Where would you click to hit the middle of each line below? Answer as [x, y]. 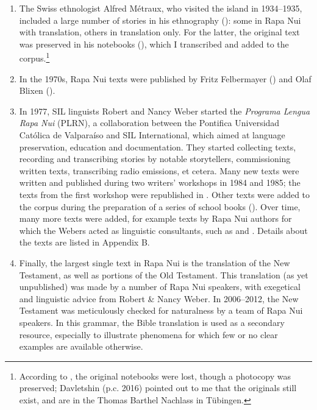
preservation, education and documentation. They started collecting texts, [158, 147]
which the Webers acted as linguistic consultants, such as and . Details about [163, 230]
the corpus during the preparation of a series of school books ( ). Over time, [160, 206]
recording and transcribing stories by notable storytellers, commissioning [155, 159]
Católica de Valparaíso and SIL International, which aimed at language [152, 135]
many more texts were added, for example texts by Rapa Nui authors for [155, 218]
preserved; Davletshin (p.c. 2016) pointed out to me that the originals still [158, 388]
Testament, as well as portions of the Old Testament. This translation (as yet [164, 274]
